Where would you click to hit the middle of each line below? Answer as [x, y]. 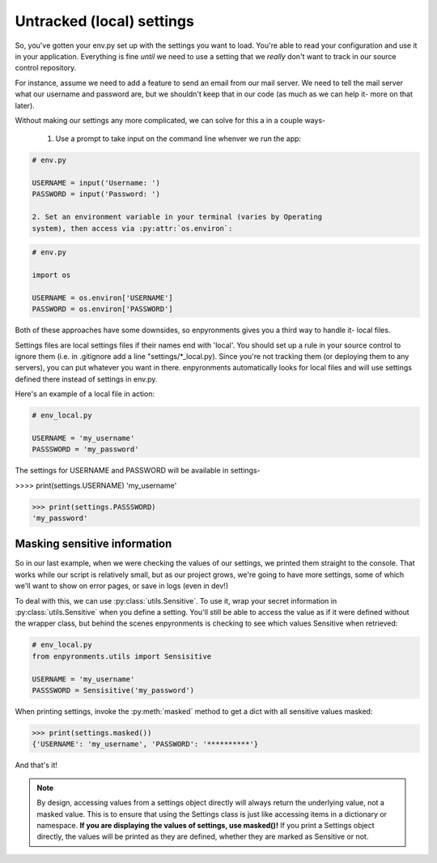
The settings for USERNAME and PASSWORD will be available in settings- [138, 471]
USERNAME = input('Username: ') [96, 183]
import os [51, 275]
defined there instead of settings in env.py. [86, 379]
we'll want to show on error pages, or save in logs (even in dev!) [122, 586]
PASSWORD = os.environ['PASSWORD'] [102, 309]
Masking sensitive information [93, 544]
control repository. [46, 68]
